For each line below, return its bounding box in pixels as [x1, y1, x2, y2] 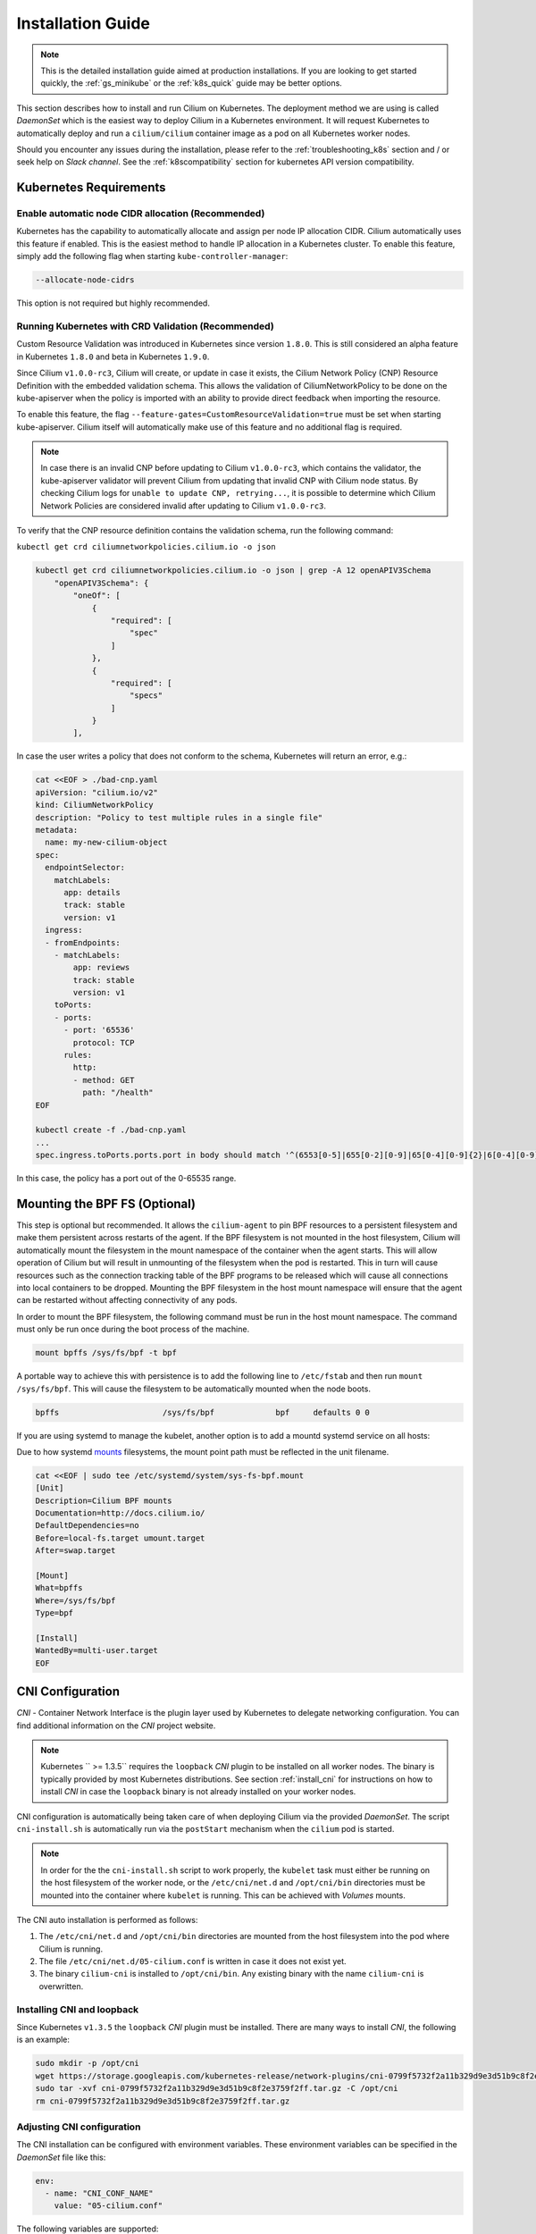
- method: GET [72, 1075, 135, 1085]
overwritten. [38, 1980, 84, 1992]
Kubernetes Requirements [16, 180, 166, 196]
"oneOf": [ [72, 591, 121, 600]
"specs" [130, 691, 163, 701]
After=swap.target [35, 1546, 116, 1556]
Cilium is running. [38, 1944, 103, 1954]
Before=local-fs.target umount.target [35, 1533, 205, 1543]
